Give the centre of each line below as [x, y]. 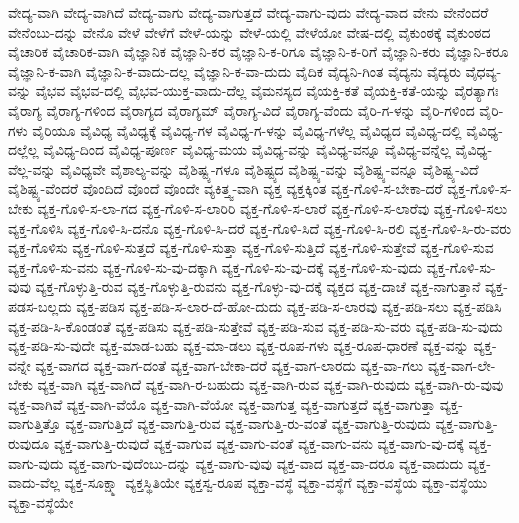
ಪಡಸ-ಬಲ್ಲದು [40, 305]
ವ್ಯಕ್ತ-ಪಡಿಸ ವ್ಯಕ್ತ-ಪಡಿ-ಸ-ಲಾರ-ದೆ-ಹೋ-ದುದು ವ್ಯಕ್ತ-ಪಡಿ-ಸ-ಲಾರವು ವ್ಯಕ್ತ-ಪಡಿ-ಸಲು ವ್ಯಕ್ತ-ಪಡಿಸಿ [289, 305]
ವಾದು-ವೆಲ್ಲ [34, 482]
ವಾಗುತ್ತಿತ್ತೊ [34, 423]
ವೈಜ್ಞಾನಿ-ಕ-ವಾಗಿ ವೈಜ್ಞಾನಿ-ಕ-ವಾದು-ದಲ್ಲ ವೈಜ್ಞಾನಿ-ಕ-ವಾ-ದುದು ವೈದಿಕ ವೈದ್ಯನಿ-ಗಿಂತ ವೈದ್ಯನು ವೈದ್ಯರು [234, 70]
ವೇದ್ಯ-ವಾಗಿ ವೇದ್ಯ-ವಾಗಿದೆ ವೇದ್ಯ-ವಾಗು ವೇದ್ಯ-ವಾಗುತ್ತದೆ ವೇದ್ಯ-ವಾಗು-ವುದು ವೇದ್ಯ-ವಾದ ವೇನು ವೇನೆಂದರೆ [248, 12]
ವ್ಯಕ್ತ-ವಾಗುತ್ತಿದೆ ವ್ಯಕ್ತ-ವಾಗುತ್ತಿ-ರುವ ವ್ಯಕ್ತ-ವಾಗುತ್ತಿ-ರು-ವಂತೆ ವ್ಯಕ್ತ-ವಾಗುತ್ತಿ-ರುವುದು [248, 423]
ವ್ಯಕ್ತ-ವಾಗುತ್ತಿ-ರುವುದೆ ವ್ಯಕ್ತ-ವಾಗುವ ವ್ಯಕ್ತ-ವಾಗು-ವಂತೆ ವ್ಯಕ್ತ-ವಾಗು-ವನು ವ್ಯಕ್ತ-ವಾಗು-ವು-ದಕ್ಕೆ [258, 443]
